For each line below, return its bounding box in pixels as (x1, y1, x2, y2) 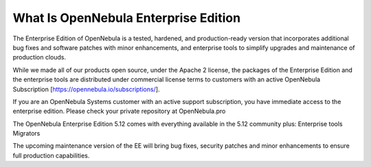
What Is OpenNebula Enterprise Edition (12, 10, 240, 25)
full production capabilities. (12, 151, 90, 159)
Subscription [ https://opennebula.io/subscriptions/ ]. (12, 85, 160, 93)
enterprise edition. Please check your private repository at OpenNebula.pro (12, 107, 226, 116)
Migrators (12, 129, 41, 138)
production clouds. (12, 53, 67, 62)
